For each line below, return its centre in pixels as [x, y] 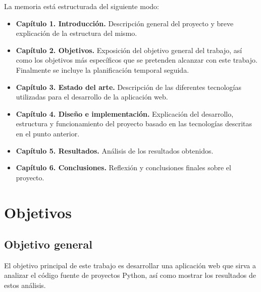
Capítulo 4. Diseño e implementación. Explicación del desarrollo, [125, 113]
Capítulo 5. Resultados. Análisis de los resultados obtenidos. [115, 150]
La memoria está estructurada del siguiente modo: [82, 6]
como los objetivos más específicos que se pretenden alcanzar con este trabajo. [137, 60]
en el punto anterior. [48, 133]
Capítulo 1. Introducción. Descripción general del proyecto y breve [125, 23]
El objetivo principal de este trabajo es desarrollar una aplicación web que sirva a [130, 265]
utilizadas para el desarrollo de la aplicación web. [92, 97]
